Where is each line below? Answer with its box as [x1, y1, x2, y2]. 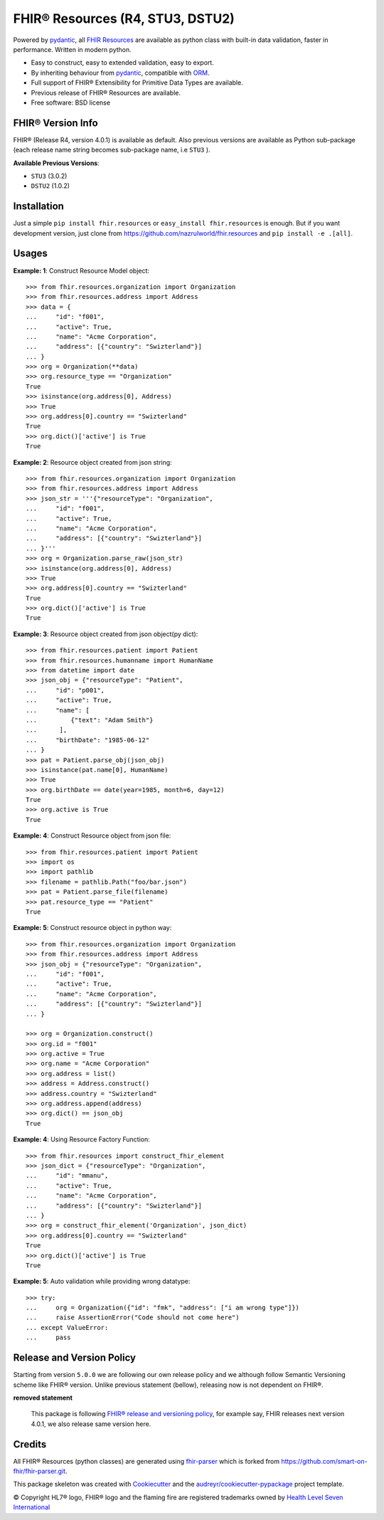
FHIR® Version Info [13, 117, 99, 129]
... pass [26, 1334, 71, 1341]
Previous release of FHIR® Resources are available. [31, 88, 181, 97]
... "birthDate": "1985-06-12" [26, 736, 150, 744]
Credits [13, 1438, 47, 1450]
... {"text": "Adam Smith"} [26, 716, 154, 724]
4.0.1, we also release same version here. [31, 1420, 151, 1428]
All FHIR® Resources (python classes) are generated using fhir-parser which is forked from [13, 1457, 280, 1465]
